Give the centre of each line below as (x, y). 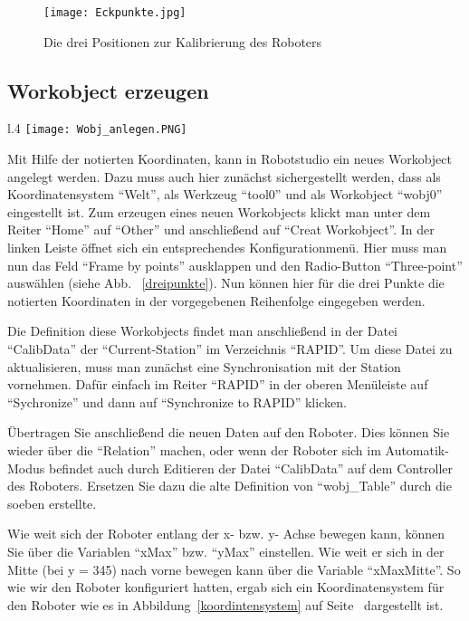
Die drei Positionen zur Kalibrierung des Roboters (183, 41)
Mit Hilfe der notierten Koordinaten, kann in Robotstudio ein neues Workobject (230, 159)
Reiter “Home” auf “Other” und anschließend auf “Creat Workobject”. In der (221, 229)
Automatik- (417, 450)
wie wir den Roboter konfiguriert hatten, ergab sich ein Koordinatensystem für (226, 587)
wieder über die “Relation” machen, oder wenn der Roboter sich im (194, 450)
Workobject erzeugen (108, 90)
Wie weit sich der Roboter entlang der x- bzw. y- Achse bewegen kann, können (226, 534)
